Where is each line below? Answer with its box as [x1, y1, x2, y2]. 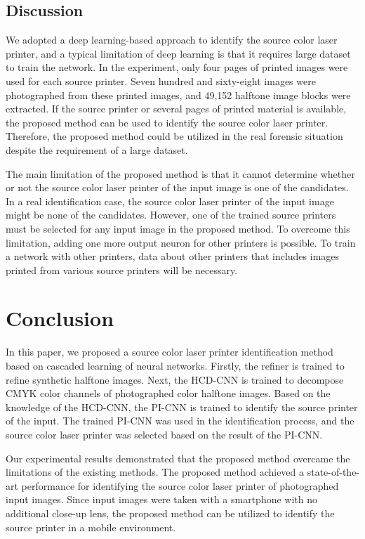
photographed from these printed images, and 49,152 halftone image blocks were [6, 87, 351, 102]
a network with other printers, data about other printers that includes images [6, 249, 340, 264]
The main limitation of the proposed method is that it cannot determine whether [6, 166, 355, 181]
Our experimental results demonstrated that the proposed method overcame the [6, 450, 350, 465]
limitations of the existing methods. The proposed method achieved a [6, 465, 305, 479]
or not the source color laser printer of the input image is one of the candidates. [6, 180, 349, 195]
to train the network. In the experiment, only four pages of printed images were [6, 60, 348, 74]
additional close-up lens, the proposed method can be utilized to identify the [6, 505, 335, 520]
